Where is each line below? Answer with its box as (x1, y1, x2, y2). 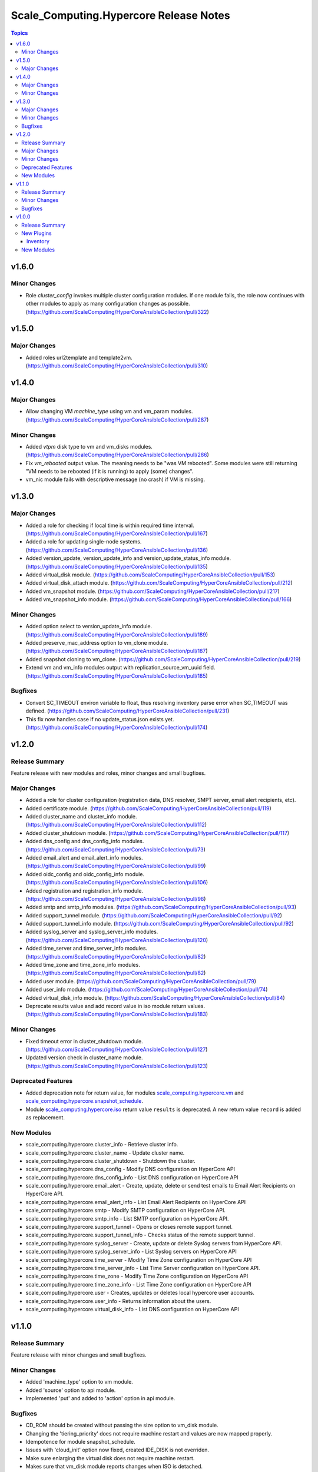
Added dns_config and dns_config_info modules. (25, 838, 144, 845)
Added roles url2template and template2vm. (25, 354, 132, 361)
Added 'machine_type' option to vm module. (25, 1378, 134, 1385)
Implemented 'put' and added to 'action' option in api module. (25, 1395, 175, 1402)
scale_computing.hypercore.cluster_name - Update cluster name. (25, 1149, 185, 1156)
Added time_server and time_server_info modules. (25, 945, 147, 952)
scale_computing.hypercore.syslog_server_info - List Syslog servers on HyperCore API (25, 1248, 237, 1255)
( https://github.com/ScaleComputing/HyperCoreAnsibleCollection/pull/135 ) (25, 563, 208, 570)
